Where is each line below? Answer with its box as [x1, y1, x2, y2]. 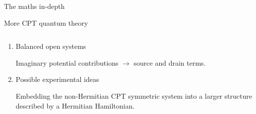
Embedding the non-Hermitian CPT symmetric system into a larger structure [15, 90, 252, 101]
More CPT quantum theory [4, 17, 88, 28]
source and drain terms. [133, 57, 206, 68]
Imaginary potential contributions [15, 57, 119, 68]
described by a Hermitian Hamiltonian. [15, 100, 135, 111]
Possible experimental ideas [15, 74, 99, 84]
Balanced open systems [15, 41, 86, 51]
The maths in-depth [4, 1, 65, 11]
